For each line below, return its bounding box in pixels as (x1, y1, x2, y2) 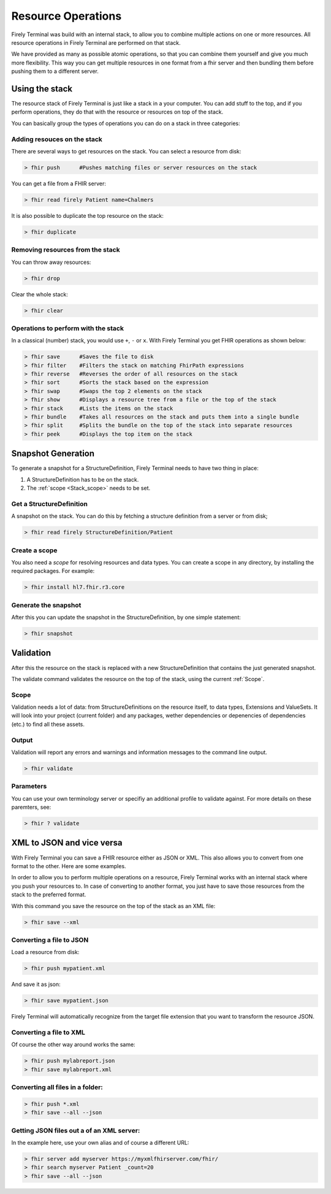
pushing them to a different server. (11, 67, 99, 75)
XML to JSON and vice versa (11, 838, 123, 848)
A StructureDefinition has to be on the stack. (26, 476, 139, 483)
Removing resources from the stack (11, 245, 120, 254)
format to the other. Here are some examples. (11, 862, 126, 869)
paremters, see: (11, 804, 51, 811)
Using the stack (11, 83, 73, 94)
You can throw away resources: (11, 258, 91, 266)
